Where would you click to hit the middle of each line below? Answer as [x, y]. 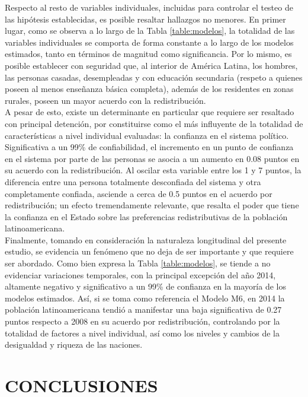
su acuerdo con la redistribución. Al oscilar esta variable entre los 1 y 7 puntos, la [153, 170]
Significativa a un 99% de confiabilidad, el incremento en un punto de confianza [149, 147]
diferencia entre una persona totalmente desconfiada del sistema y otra [133, 181]
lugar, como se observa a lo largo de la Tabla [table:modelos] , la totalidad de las [150, 31]
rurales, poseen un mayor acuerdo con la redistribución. [105, 100]
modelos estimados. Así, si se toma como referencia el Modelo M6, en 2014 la [145, 298]
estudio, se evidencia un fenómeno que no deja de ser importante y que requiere [149, 251]
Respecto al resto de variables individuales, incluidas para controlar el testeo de [149, 7]
